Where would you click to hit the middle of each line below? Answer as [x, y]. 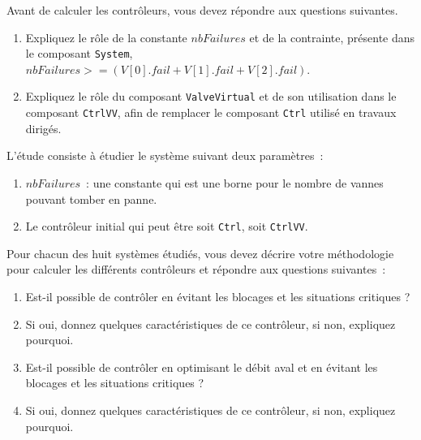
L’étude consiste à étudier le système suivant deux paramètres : [165, 155]
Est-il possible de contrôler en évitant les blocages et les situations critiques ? [218, 296]
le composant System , [79, 53]
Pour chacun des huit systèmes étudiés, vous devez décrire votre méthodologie [200, 253]
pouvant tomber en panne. [91, 198]
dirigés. [43, 128]
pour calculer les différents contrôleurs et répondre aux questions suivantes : [196, 269]
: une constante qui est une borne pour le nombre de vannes [235, 182]
